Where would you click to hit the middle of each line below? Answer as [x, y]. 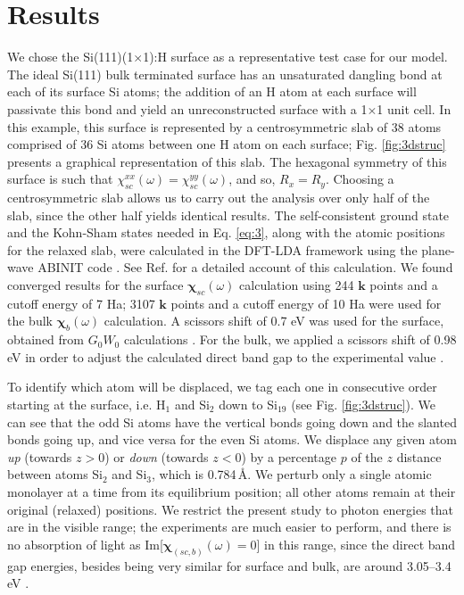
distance [419, 456]
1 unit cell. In [414, 108]
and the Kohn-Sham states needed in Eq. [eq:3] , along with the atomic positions [226, 232]
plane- [438, 249]
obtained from [46, 339]
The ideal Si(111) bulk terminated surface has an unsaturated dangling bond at [225, 74]
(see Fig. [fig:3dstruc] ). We [363, 405]
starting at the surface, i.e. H [87, 405]
